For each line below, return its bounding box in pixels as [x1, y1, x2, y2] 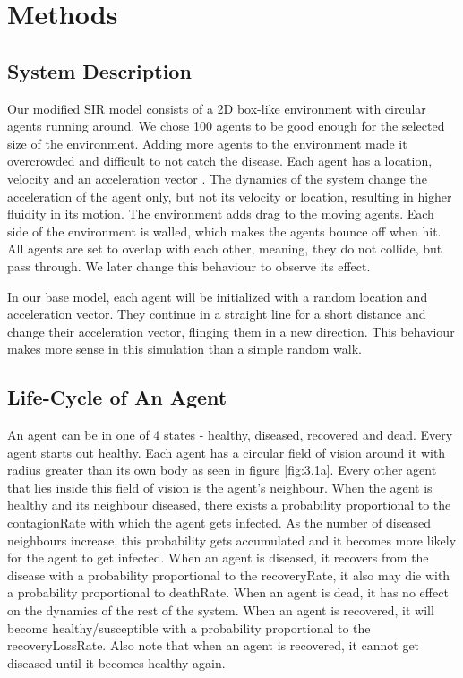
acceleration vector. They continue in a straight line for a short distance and [7, 305, 426, 323]
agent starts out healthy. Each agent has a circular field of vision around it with [7, 442, 446, 461]
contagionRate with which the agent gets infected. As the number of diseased [7, 513, 432, 532]
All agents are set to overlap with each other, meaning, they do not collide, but [7, 239, 442, 258]
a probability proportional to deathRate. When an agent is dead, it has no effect [7, 583, 449, 602]
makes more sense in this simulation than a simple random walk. [7, 339, 363, 358]
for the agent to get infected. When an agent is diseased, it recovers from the [7, 548, 429, 567]
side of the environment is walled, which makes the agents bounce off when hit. [7, 221, 442, 240]
